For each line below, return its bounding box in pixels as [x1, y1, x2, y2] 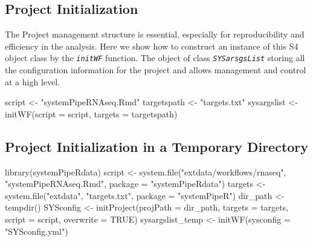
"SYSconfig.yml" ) [5, 224, 68, 237]
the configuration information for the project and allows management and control [5, 64, 306, 76]
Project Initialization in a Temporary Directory [5, 137, 309, 155]
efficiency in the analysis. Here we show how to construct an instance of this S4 [5, 39, 298, 52]
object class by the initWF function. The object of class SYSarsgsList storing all [5, 51, 305, 64]
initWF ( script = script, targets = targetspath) [5, 107, 178, 120]
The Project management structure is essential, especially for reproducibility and [5, 28, 305, 41]
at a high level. [5, 75, 60, 88]
